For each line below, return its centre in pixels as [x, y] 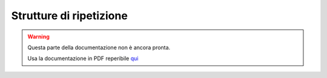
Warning [38, 37]
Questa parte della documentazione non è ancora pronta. [99, 47]
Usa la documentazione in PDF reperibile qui [83, 58]
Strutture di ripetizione [70, 16]
